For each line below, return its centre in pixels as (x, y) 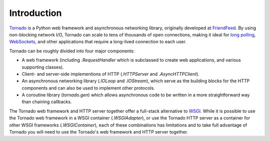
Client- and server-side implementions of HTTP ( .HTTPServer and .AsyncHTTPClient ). (110, 74)
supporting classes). (43, 67)
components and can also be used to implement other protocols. (88, 88)
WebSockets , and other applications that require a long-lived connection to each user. (98, 42)
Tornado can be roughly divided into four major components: (72, 51)
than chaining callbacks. (47, 102)
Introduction (35, 13)
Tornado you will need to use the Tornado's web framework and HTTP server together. (99, 132)
